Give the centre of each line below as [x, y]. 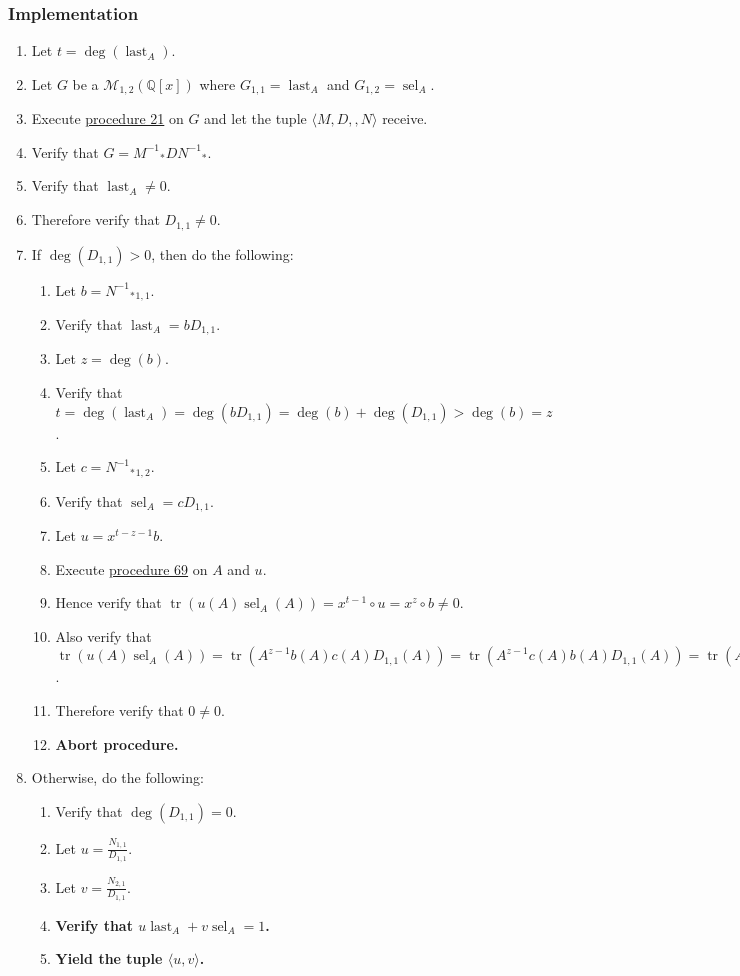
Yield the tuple [109, 958]
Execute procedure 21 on [107, 118]
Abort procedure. [117, 743]
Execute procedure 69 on [131, 568]
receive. [405, 118]
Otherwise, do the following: [117, 777]
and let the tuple [255, 118]
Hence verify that [108, 602]
